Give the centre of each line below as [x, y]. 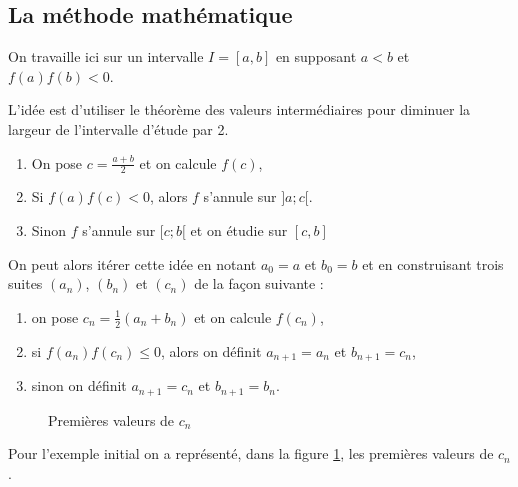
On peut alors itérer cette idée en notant [132, 263]
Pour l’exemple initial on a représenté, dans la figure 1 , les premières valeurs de [251, 453]
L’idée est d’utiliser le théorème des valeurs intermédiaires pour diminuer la [239, 109]
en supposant [316, 56]
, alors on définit [211, 350]
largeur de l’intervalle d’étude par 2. [118, 128]
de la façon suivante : [259, 283]
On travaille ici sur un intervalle [106, 56]
